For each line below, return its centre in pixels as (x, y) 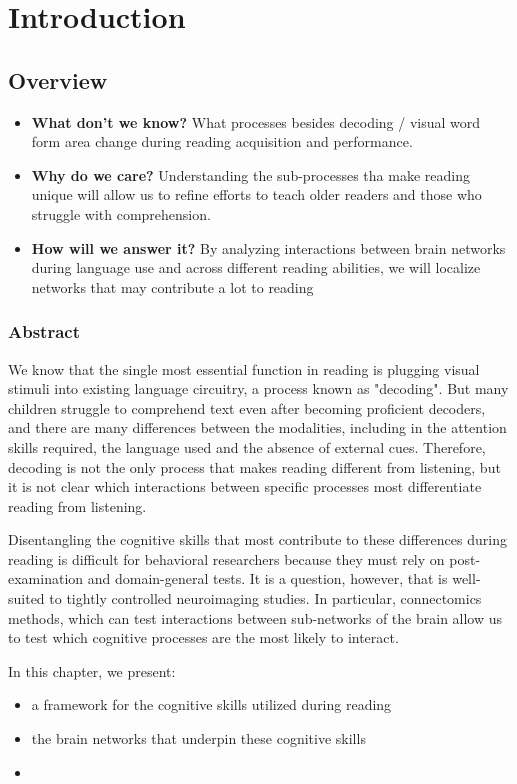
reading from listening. (77, 505)
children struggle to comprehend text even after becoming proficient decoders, (247, 407)
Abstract (44, 331)
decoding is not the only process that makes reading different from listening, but (254, 466)
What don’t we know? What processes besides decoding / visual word (256, 121)
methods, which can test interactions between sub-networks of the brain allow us (255, 617)
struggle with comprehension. (121, 213)
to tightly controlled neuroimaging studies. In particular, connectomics (265, 598)
